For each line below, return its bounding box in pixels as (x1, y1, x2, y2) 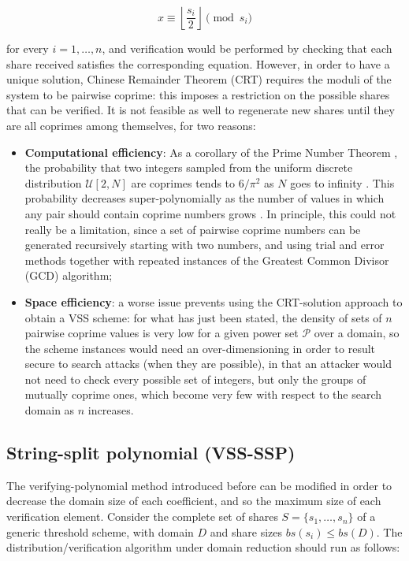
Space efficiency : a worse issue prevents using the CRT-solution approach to (24, 293, 403, 310)
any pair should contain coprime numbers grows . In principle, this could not (24, 205, 396, 221)
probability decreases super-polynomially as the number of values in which (24, 190, 385, 206)
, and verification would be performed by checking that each (102, 40, 392, 56)
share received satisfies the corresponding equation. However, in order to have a (6, 55, 390, 72)
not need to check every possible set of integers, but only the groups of (24, 370, 366, 387)
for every (6, 40, 49, 56)
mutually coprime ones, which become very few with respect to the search (24, 386, 382, 403)
